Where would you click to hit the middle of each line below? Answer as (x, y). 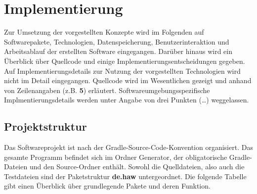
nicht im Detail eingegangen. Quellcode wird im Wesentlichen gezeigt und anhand (128, 80)
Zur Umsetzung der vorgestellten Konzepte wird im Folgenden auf (104, 32)
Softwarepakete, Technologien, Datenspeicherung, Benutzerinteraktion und (117, 41)
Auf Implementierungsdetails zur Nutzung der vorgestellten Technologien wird (122, 71)
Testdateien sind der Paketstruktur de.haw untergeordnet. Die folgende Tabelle (125, 176)
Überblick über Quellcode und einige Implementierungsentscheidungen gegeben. (125, 61)
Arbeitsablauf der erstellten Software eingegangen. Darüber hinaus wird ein (118, 51)
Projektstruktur (45, 126)
